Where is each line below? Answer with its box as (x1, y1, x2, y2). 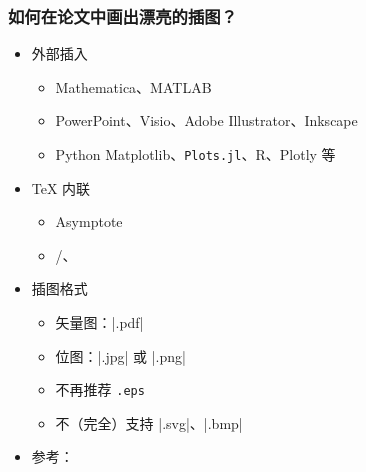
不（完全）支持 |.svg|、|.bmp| (55, 412, 243, 433)
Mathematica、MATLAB (55, 76, 212, 97)
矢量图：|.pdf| (55, 312, 144, 333)
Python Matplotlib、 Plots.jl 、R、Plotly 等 (55, 144, 336, 164)
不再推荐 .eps (55, 379, 145, 400)
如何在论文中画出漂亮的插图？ (8, 3, 238, 28)
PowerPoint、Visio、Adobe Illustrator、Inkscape (55, 110, 358, 131)
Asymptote (55, 211, 123, 232)
